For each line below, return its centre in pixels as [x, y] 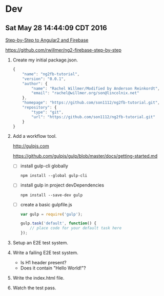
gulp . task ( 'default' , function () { [58, 223]
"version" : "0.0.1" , [44, 79]
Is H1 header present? [43, 263]
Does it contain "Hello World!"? [53, 268]
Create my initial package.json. [45, 60]
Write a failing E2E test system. [45, 253]
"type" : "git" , [48, 112]
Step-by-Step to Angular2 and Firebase [47, 40]
